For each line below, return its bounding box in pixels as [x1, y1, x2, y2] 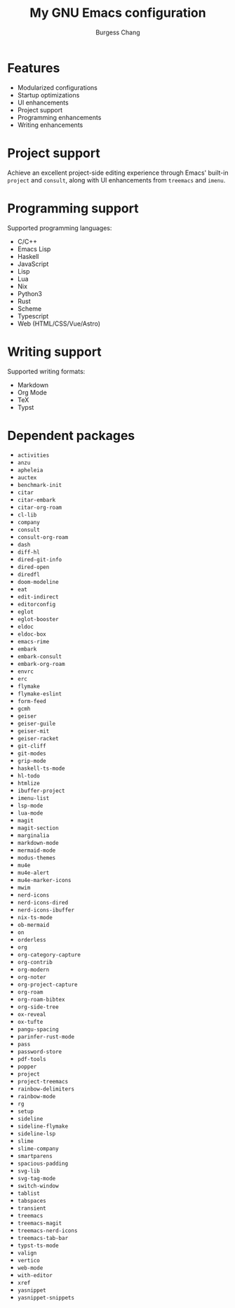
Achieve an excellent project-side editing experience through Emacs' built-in [7, 168, 229, 177]
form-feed [17, 698, 47, 705]
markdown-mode [17, 840, 59, 847]
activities [17, 452, 50, 459]
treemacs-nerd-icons [17, 1227, 78, 1234]
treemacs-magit [17, 1220, 62, 1227]
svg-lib [17, 1168, 40, 1175]
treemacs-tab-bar [17, 1235, 69, 1242]
